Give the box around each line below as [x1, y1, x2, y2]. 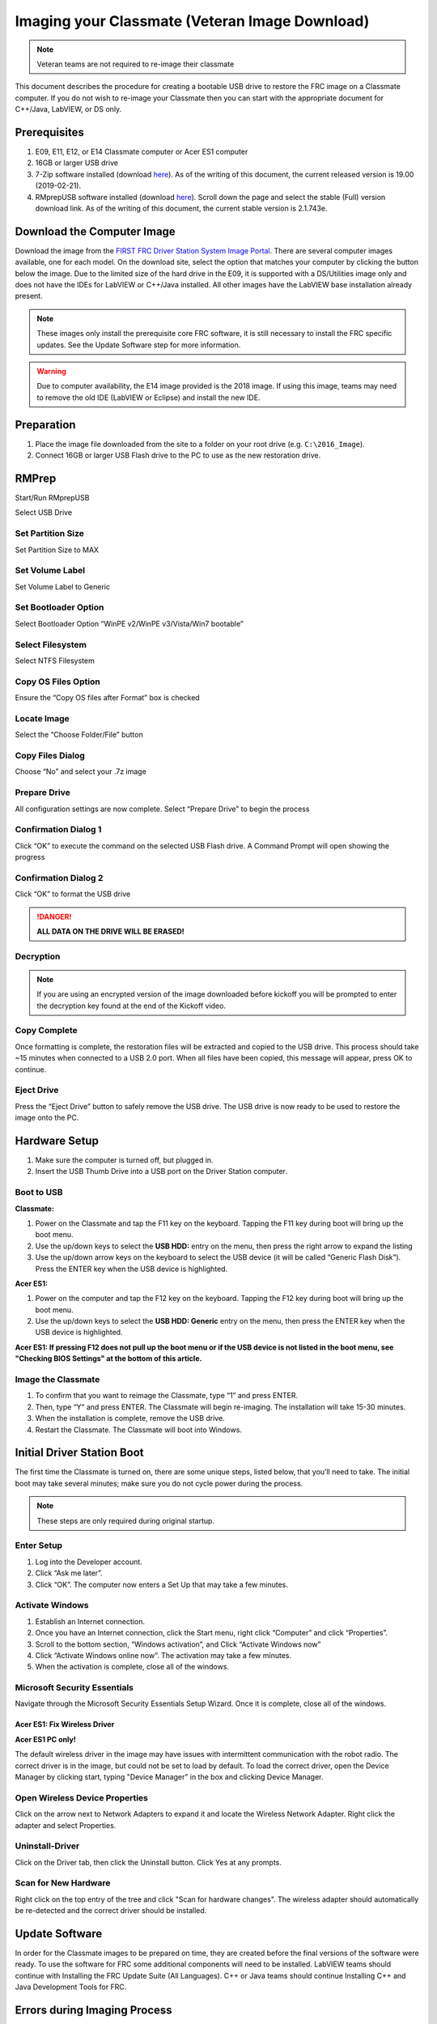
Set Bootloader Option [15, 602, 104, 613]
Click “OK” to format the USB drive [15, 889, 131, 899]
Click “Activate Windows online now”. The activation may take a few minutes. [35, 1650, 291, 1660]
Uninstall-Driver [15, 1840, 80, 1852]
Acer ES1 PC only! [15, 1734, 76, 1744]
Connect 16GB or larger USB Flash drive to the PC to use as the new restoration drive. [35, 450, 321, 461]
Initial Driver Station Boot [15, 1446, 145, 1460]
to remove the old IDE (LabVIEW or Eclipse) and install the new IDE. [36, 393, 261, 402]
